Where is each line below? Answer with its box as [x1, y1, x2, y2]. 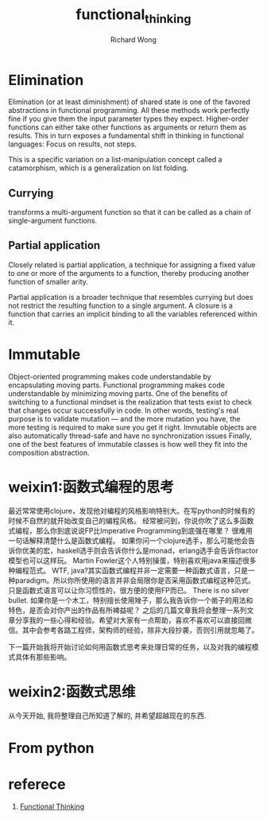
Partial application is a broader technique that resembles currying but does [8, 292, 253, 301]
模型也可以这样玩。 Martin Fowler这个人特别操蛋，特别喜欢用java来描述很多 [8, 555, 257, 565]
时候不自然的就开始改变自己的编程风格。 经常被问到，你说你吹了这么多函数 [8, 515, 254, 526]
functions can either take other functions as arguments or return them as [8, 122, 247, 132]
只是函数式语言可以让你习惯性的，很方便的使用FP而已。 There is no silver [8, 585, 250, 595]
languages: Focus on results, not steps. [8, 139, 137, 149]
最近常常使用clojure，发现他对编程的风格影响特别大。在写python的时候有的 [8, 506, 256, 515]
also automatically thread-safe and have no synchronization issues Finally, [8, 431, 252, 441]
